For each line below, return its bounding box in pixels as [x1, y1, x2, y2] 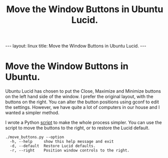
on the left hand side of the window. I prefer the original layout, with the [5, 94, 154, 100]
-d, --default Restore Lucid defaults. [10, 143, 96, 149]
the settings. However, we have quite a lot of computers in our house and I [5, 104, 160, 110]
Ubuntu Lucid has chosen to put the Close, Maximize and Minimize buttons [5, 88, 161, 94]
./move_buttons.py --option [5, 135, 65, 140]
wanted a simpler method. [5, 110, 60, 116]
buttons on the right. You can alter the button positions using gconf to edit [5, 99, 159, 105]
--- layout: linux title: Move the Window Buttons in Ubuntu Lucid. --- [5, 43, 146, 49]
